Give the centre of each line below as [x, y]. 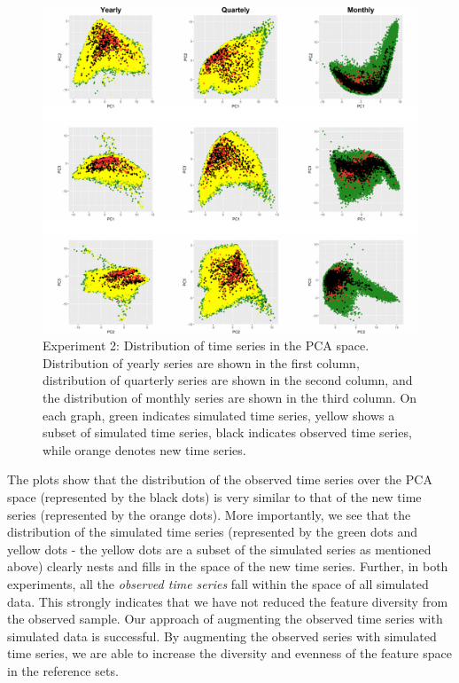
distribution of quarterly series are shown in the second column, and [228, 380]
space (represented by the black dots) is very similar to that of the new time [214, 497]
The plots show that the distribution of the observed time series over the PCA [220, 479]
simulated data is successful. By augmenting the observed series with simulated [222, 636]
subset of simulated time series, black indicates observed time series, [227, 432]
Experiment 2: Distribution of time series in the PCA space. [206, 345]
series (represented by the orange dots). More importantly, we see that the [209, 514]
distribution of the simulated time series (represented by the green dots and [213, 532]
